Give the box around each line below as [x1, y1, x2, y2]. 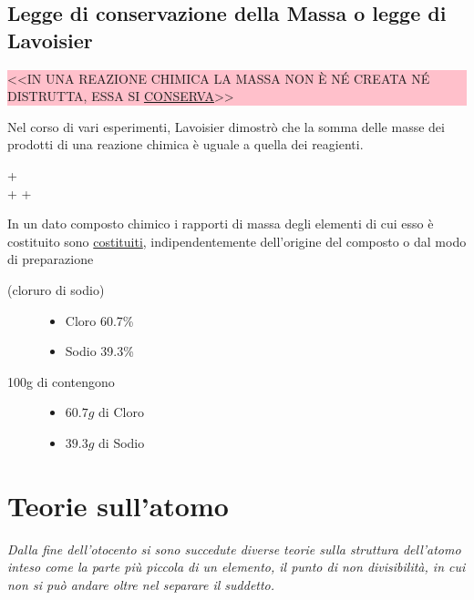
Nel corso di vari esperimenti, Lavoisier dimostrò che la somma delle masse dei [7, 117, 445, 136]
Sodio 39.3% [65, 341, 134, 361]
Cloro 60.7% [65, 310, 134, 330]
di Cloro [98, 402, 144, 422]
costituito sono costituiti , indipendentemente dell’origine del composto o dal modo [7, 231, 467, 250]
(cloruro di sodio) [7, 280, 105, 299]
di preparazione [7, 249, 94, 269]
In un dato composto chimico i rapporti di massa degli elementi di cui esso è [7, 214, 434, 233]
